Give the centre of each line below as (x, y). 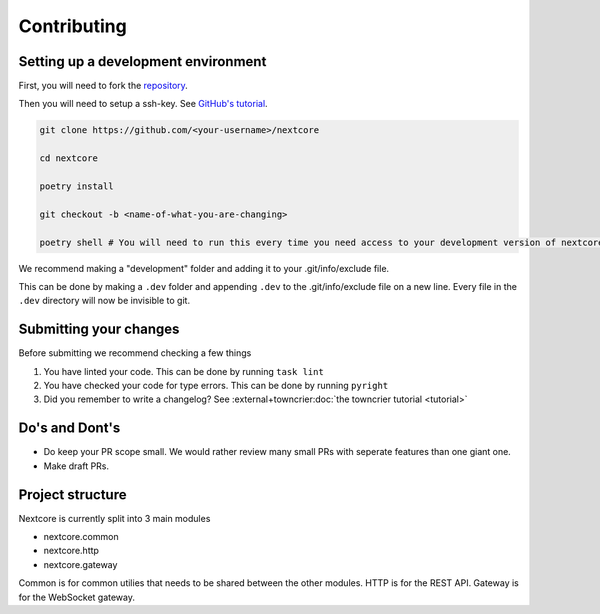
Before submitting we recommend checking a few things (135, 353)
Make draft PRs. (76, 466)
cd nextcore (69, 158)
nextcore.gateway (80, 564)
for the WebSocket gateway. (76, 597)
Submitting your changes (99, 329)
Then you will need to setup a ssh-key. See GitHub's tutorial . (143, 104)
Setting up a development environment (142, 61)
